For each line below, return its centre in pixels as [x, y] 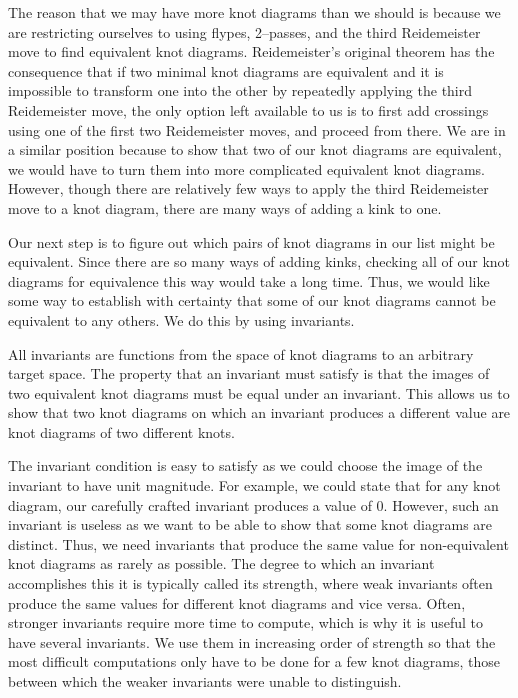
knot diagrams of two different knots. [121, 431]
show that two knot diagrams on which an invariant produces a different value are [259, 412]
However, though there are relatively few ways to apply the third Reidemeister [248, 188]
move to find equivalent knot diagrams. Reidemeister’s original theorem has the [251, 51]
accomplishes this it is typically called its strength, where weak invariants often [250, 583]
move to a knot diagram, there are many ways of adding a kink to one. [225, 207]
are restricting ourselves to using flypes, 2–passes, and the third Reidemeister [244, 31]
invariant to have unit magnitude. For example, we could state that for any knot [254, 485]
